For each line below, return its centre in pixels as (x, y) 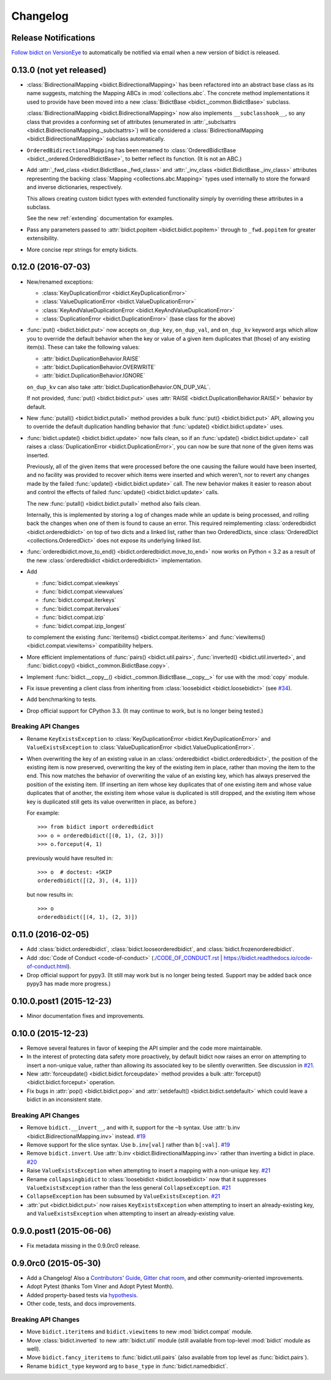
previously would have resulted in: (70, 858)
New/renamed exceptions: (60, 282)
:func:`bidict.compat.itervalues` (82, 608)
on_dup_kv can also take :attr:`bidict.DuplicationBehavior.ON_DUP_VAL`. (119, 387)
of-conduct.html (47, 966)
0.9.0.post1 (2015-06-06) (61, 1231)
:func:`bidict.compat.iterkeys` (79, 600)
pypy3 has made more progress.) (69, 983)
